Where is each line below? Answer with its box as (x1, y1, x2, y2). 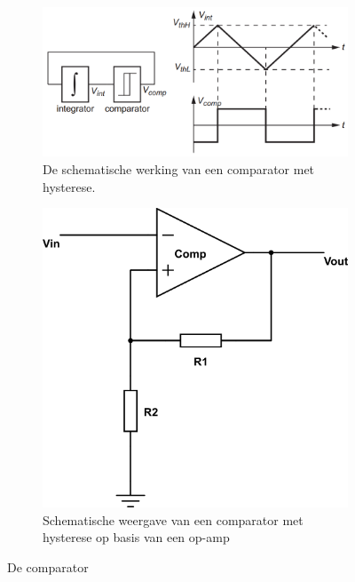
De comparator (7, 557, 89, 576)
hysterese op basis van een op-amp (43, 528, 230, 546)
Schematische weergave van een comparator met (43, 510, 304, 529)
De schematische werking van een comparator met (43, 159, 315, 178)
